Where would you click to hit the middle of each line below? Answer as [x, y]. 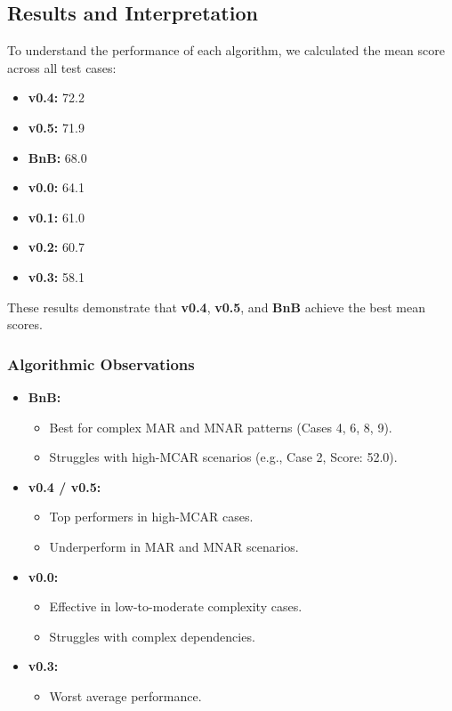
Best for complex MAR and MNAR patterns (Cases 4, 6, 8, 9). [221, 427]
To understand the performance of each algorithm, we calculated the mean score [226, 50]
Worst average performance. [125, 695]
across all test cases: [62, 67]
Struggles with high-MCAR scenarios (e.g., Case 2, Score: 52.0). [223, 457]
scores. [25, 324]
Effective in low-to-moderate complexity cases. [176, 606]
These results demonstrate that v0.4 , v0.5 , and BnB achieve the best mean [217, 307]
